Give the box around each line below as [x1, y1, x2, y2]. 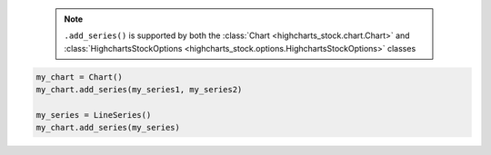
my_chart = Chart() [35, 72, 123, 82]
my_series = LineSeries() [35, 110, 152, 120]
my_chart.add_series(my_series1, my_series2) [35, 84, 243, 95]
